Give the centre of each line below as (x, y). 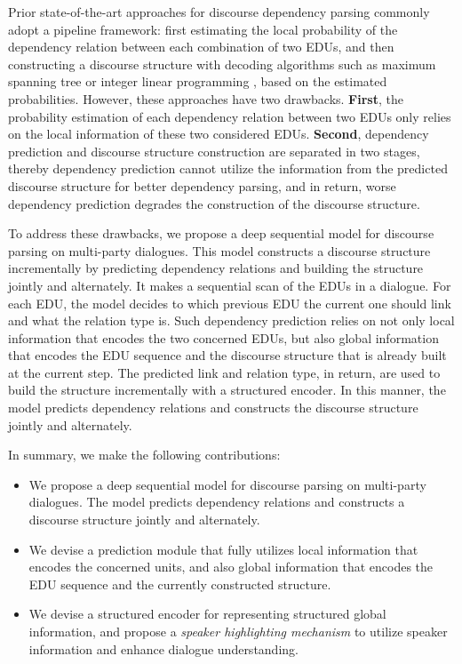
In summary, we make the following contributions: (144, 455)
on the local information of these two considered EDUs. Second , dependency (219, 134)
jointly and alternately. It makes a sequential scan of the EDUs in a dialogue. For (230, 285)
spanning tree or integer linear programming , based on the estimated (198, 81)
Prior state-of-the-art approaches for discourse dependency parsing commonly (219, 12)
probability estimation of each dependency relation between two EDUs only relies (230, 116)
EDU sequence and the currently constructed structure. (180, 584)
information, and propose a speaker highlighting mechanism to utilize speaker (238, 631)
